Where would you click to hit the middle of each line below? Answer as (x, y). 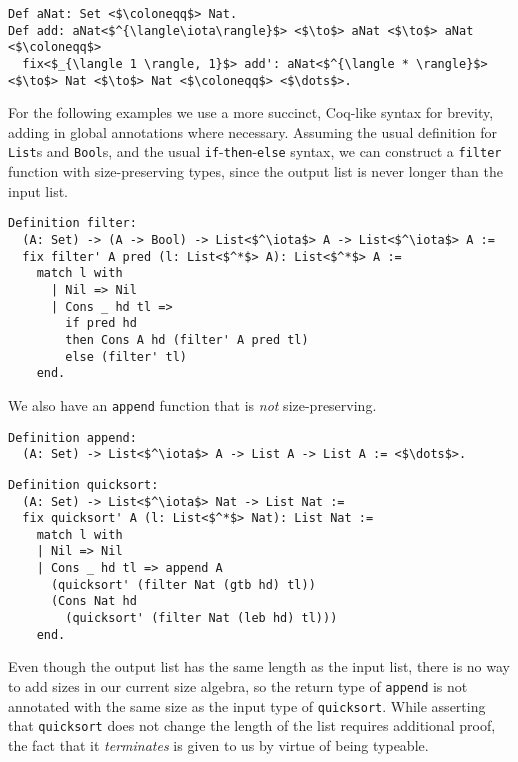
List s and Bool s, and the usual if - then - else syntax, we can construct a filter (255, 151)
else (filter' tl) (126, 356)
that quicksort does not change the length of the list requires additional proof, (252, 725)
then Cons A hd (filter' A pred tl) (187, 339)
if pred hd (101, 323)
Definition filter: (72, 223)
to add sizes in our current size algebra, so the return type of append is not (238, 686)
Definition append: (72, 437)
